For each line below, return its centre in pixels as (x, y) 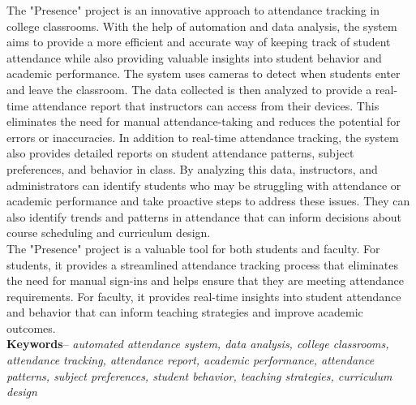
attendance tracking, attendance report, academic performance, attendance (191, 360)
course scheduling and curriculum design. (109, 233)
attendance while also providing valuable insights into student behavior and (194, 57)
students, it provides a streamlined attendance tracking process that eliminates (202, 264)
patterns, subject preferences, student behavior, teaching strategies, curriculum (199, 375)
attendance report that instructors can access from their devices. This (206, 105)
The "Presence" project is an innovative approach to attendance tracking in (193, 10)
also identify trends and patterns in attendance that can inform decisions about (204, 216)
